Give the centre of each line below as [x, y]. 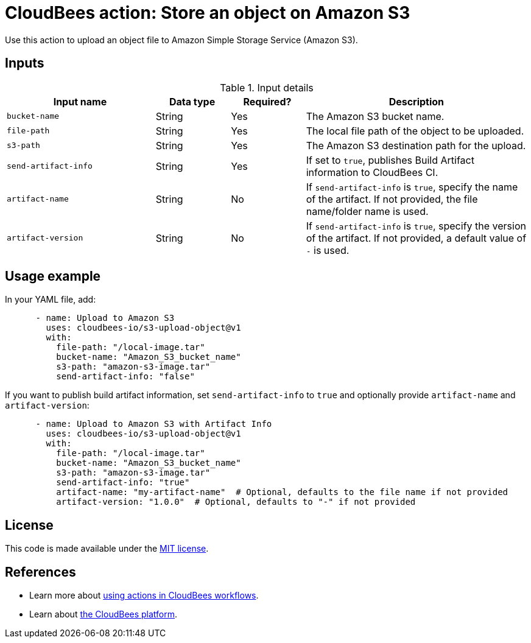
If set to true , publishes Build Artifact [390, 160]
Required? [267, 101]
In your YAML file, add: [51, 300]
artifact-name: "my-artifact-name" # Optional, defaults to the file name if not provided [282, 492]
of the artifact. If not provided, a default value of [416, 238]
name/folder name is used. [367, 211]
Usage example [53, 276]
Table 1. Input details [267, 87]
